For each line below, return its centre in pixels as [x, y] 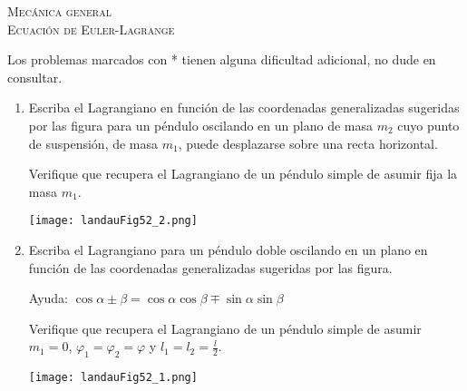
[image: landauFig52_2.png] [113, 221]
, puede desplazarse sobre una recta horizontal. [308, 143]
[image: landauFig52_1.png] [113, 378]
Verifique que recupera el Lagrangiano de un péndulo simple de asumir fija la [243, 174]
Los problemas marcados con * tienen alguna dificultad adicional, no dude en [222, 59]
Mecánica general [59, 11]
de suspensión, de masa [93, 143]
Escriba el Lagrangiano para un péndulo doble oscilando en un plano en [228, 249]
